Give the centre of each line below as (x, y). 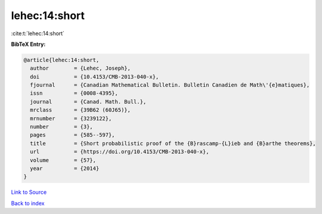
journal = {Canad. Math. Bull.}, (88, 102)
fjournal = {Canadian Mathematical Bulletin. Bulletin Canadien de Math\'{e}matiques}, (170, 85)
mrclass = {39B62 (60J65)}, (80, 110)
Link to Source (29, 192)
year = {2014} (65, 168)
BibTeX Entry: (28, 44)
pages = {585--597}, (73, 135)
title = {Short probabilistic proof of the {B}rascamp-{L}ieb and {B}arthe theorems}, (173, 143)
